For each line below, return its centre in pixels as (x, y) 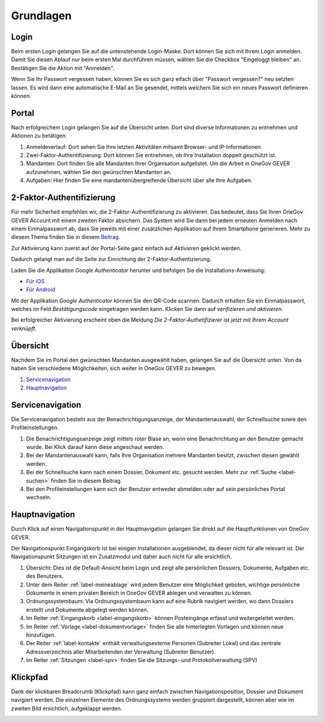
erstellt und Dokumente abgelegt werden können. (87, 610)
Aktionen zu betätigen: (39, 136)
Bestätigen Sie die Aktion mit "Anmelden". (63, 68)
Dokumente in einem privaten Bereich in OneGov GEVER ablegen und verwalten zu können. (139, 593)
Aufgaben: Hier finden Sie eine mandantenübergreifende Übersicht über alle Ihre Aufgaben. (139, 181)
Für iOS (35, 281)
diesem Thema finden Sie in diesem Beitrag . (66, 237)
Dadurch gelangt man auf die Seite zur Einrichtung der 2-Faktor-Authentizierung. (111, 259)
